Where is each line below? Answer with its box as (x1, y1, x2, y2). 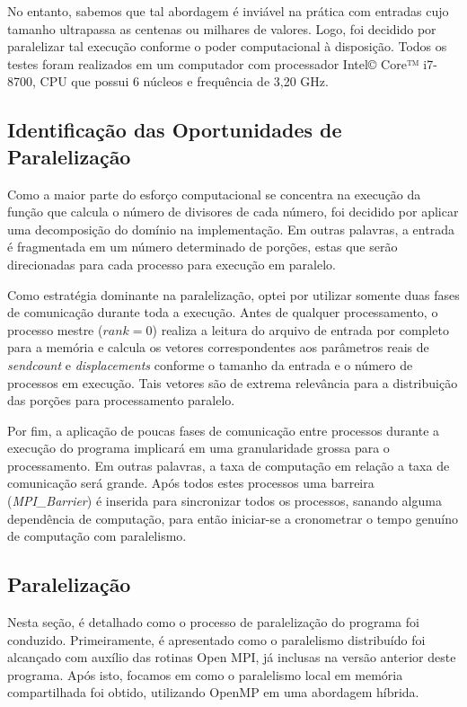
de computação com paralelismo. (7, 526, 187, 545)
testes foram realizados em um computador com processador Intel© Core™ (7, 54, 419, 73)
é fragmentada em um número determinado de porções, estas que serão (7, 237, 398, 256)
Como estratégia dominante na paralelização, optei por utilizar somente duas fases (7, 285, 460, 304)
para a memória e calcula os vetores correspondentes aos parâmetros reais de (7, 338, 429, 357)
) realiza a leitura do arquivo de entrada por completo (152, 320, 449, 339)
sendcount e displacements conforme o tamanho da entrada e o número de (7, 355, 413, 374)
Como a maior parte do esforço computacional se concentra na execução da (7, 184, 421, 203)
